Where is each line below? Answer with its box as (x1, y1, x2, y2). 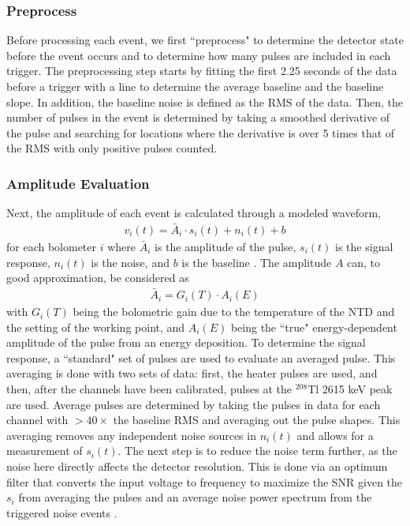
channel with (6, 411, 69, 428)
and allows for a (296, 426, 374, 443)
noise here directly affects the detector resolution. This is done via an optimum (6, 458, 388, 474)
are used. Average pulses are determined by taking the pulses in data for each (6, 396, 381, 412)
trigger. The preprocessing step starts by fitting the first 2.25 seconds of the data (6, 62, 397, 79)
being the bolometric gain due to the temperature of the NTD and (73, 303, 395, 320)
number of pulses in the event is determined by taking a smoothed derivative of (6, 109, 390, 126)
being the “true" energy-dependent (230, 318, 397, 335)
